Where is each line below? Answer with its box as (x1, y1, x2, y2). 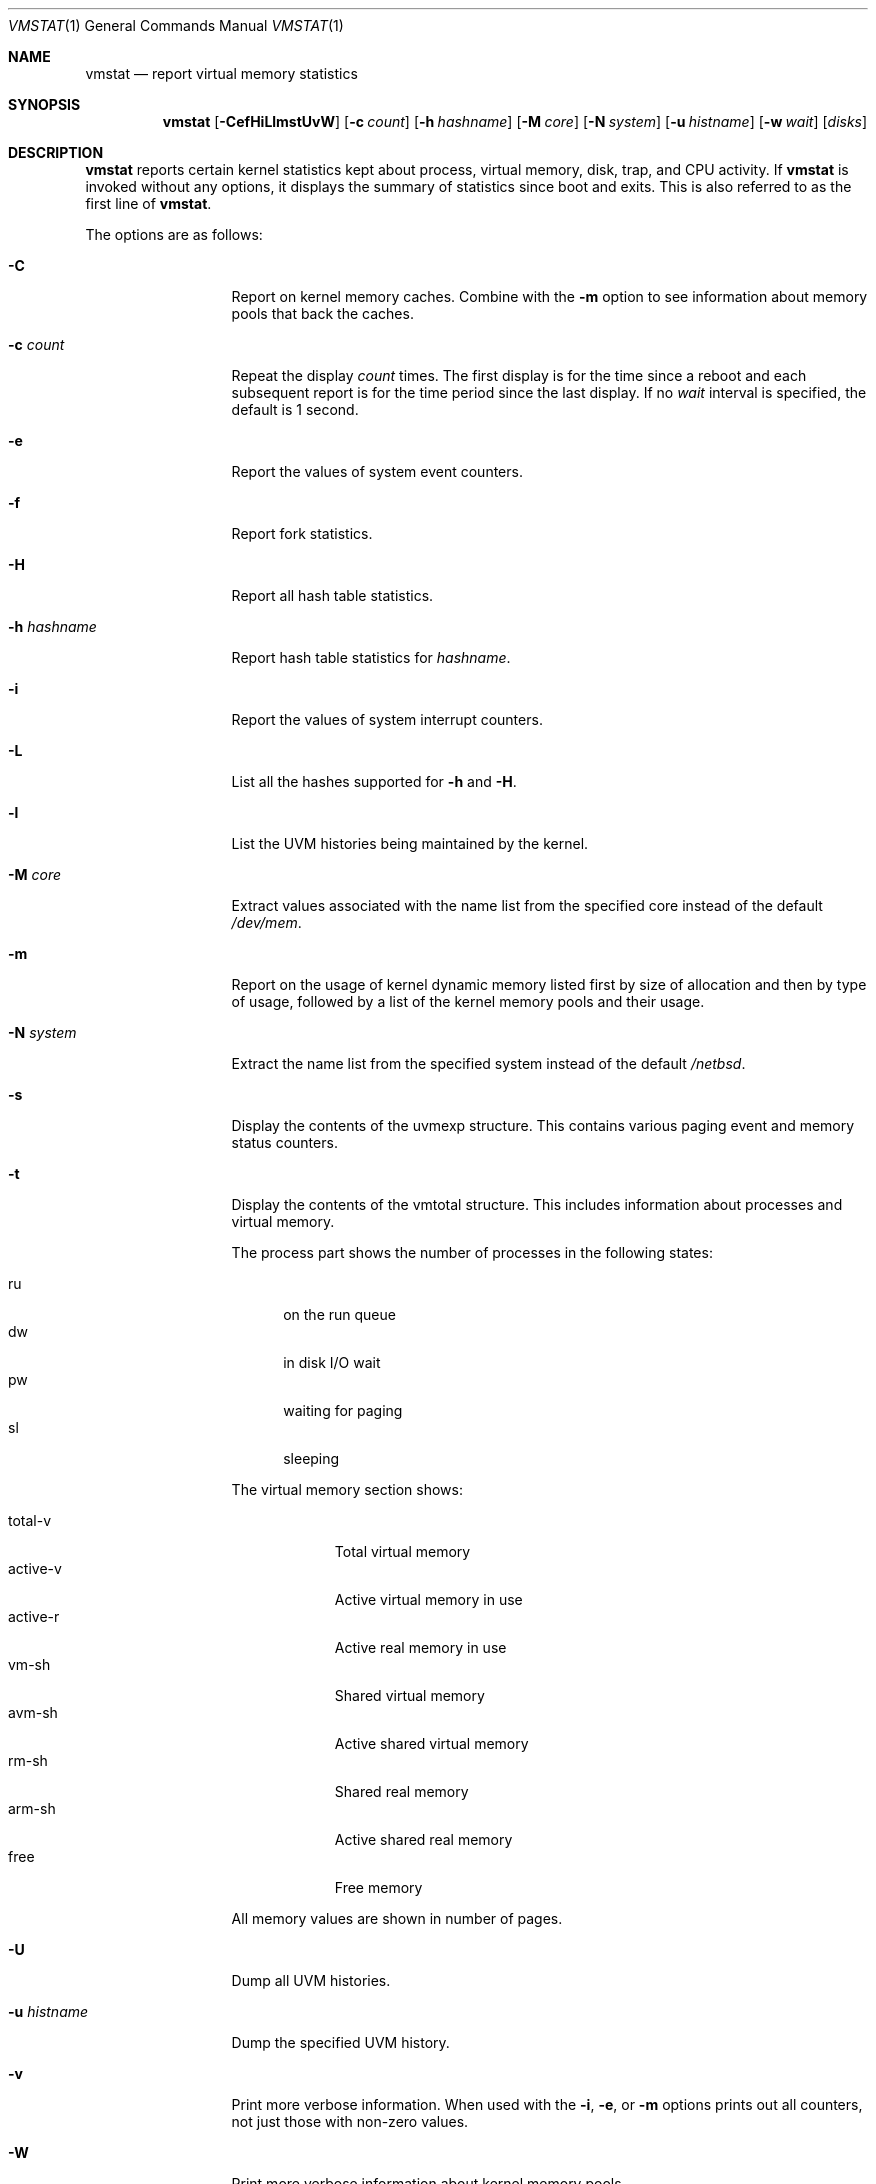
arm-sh (8, 1800, 56, 1817)
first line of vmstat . (85, 195, 212, 212)
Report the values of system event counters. (231, 463, 523, 480)
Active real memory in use (334, 1639, 507, 1656)
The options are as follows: (85, 226, 263, 243)
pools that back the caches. (231, 305, 414, 322)
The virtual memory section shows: (231, 1481, 463, 1498)
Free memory (334, 1879, 423, 1896)
